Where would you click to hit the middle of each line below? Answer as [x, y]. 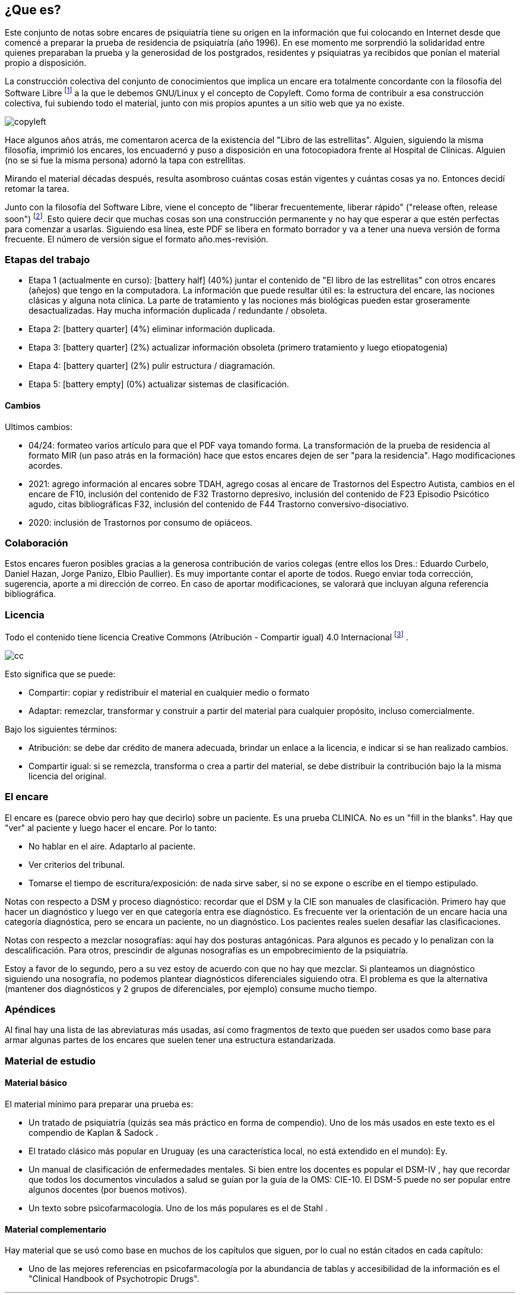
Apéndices [30, 1009]
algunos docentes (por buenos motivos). [108, 1189]
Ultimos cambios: [39, 427]
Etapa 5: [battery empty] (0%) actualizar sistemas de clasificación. [159, 384]
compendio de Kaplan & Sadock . [93, 1132]
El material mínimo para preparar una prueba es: [99, 1104]
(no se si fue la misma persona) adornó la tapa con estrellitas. [125, 160]
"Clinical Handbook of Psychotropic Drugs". [114, 1279]
